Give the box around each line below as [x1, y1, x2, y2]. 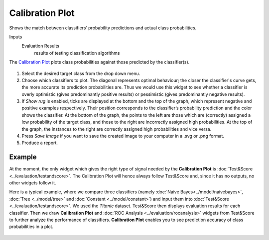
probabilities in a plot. [9, 224, 54, 230]
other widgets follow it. [9, 180, 57, 186]
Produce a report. [21, 140, 58, 146]
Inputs [9, 34, 22, 40]
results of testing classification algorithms [34, 50, 120, 56]
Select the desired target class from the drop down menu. [21, 70, 140, 77]
